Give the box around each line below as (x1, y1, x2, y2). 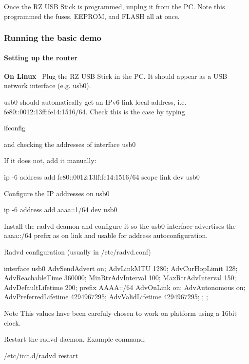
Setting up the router (4, 52, 77, 62)
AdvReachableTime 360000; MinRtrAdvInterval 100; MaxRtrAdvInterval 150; (4, 273, 236, 283)
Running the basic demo (4, 32, 101, 44)
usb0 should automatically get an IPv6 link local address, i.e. (4, 97, 187, 107)
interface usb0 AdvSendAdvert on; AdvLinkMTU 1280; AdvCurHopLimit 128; (4, 263, 238, 273)
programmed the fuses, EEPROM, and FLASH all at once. (4, 11, 180, 21)
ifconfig (4, 123, 25, 133)
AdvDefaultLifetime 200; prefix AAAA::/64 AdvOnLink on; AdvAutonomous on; (4, 282, 246, 292)
